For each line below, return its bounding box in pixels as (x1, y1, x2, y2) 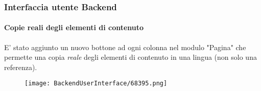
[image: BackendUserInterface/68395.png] (25, 80, 168, 87)
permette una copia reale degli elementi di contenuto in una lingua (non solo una (4, 52, 257, 62)
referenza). (4, 61, 37, 72)
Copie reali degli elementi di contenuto (4, 22, 144, 33)
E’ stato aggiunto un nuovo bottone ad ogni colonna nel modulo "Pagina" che (4, 41, 246, 52)
